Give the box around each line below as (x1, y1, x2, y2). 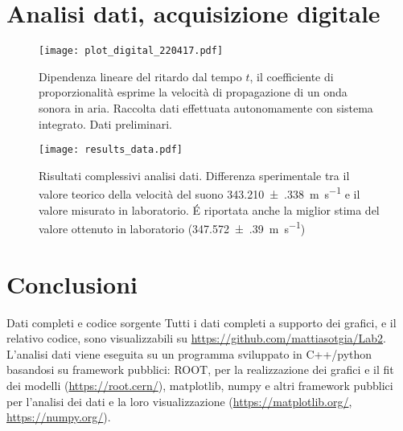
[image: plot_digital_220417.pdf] (39, 45, 224, 57)
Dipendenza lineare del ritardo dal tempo (39, 68, 242, 84)
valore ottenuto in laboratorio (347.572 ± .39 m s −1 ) (39, 218, 306, 236)
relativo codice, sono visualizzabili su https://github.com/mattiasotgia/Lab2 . (6, 330, 387, 347)
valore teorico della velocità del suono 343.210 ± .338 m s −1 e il (39, 183, 360, 203)
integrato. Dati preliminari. (39, 115, 173, 132)
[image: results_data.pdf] (39, 144, 183, 156)
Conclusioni (6, 267, 138, 300)
